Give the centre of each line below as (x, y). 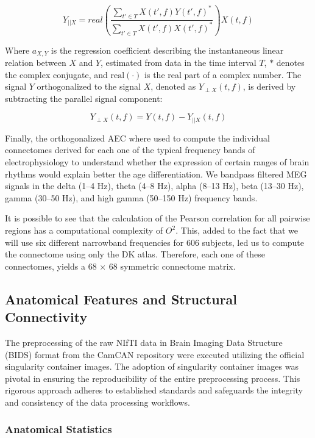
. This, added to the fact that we (237, 230)
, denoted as (173, 86)
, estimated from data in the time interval (179, 62)
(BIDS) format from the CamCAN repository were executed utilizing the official (155, 354)
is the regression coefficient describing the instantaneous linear (167, 50)
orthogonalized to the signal (89, 86)
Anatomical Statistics (58, 429)
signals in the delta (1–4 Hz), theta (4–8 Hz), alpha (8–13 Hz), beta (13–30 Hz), (154, 186)
